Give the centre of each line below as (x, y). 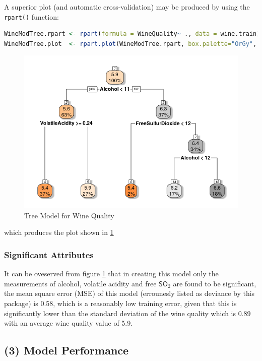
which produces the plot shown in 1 (59, 232)
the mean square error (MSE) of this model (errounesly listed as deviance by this (129, 293)
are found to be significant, (215, 283)
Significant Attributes (49, 254)
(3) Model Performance (67, 350)
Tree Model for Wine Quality (69, 215)
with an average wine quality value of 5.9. (69, 323)
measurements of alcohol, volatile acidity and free (80, 283)
